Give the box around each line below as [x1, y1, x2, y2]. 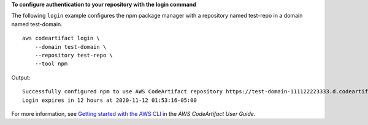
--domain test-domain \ [34, 43, 107, 50]
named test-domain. [11, 20, 63, 27]
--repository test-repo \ [34, 52, 113, 59]
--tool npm [34, 60, 68, 67]
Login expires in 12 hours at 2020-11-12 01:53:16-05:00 [22, 96, 197, 104]
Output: [11, 74, 31, 81]
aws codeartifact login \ [22, 35, 101, 42]
